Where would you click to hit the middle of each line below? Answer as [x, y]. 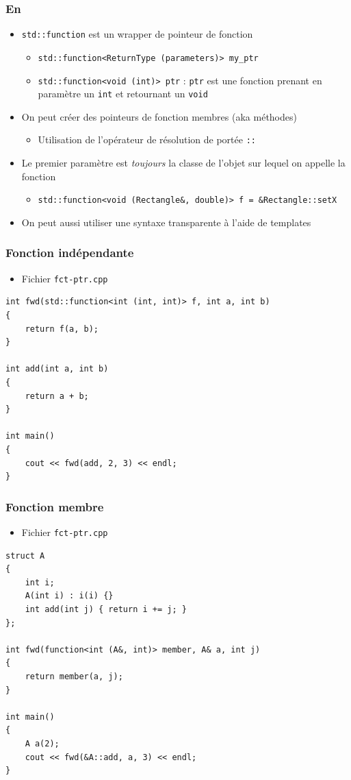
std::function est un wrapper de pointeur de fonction [137, 34]
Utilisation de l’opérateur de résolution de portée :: [147, 139]
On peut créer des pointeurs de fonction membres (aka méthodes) [159, 116]
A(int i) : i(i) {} [69, 596]
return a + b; [57, 396]
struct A [25, 556]
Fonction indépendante [70, 253]
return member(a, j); [74, 676]
